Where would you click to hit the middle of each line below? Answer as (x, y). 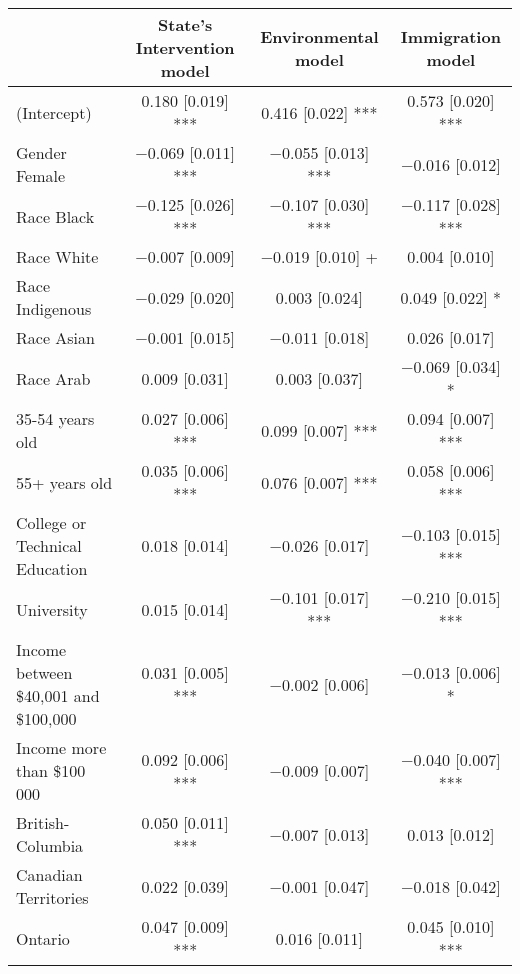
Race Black (55, 216)
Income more (61, 747)
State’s (185, 24)
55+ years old (64, 482)
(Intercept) (54, 112)
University (52, 609)
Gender (41, 152)
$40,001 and (58, 695)
